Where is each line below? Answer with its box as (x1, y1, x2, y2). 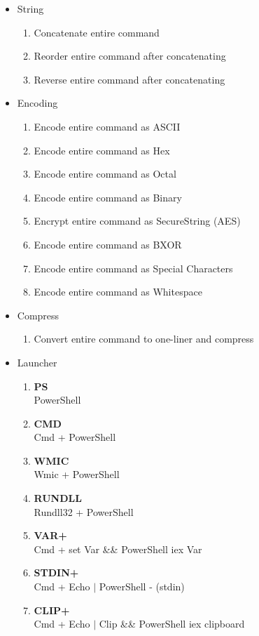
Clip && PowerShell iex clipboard (99, 616, 245, 631)
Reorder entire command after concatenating (34, 48, 226, 63)
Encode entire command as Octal (34, 166, 176, 181)
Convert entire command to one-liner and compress (34, 331, 254, 346)
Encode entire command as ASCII (34, 119, 181, 133)
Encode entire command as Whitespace (34, 284, 202, 299)
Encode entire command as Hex (34, 143, 170, 157)
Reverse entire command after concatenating (34, 72, 225, 86)
